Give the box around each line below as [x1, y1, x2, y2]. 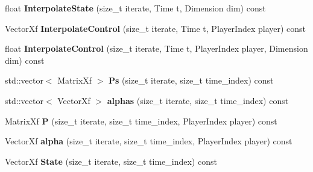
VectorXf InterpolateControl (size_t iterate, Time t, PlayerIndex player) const [5, 22, 306, 34]
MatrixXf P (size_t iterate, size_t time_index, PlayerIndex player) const [5, 114, 277, 127]
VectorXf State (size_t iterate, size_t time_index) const [5, 155, 217, 167]
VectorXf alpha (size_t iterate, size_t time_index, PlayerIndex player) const [5, 135, 292, 147]
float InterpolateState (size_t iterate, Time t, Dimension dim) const [5, 2, 266, 14]
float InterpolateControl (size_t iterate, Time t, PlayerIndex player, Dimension [5, 42, 308, 55]
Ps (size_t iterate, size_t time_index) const [109, 74, 274, 87]
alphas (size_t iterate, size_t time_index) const [107, 94, 289, 106]
